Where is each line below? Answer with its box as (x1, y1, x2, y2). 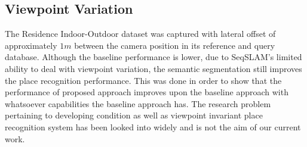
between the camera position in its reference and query (74, 39, 275, 51)
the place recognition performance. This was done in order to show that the (5, 74, 282, 86)
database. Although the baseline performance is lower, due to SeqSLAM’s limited (5, 51, 302, 63)
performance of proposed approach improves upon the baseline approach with (5, 86, 288, 98)
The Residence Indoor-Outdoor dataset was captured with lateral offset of (5, 27, 276, 40)
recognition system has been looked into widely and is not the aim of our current (5, 120, 301, 133)
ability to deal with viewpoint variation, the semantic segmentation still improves (5, 62, 302, 74)
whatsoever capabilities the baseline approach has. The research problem (5, 97, 271, 110)
